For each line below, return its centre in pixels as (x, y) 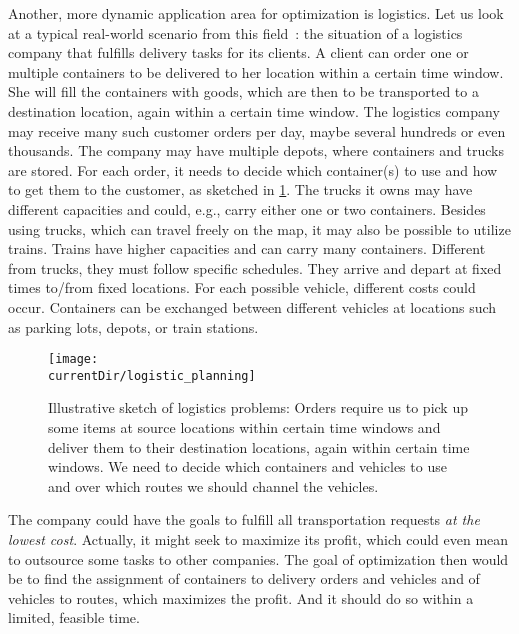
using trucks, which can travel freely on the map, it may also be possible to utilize (259, 228)
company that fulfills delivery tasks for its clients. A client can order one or (238, 52)
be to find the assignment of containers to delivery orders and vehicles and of (244, 578)
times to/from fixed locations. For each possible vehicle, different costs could (242, 287)
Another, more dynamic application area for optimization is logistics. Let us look (256, 13)
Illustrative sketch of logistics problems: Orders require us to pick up (258, 407)
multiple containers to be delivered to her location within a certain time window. (256, 71)
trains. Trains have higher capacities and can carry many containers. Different (247, 248)
